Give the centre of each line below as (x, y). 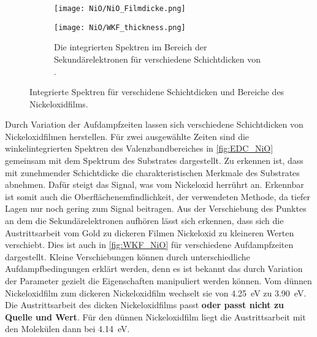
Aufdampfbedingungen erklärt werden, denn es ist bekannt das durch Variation (154, 269)
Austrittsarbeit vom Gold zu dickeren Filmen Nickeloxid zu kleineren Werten (150, 232)
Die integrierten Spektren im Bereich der (131, 47)
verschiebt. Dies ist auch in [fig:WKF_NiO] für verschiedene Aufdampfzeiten (149, 245)
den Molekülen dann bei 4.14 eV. (67, 329)
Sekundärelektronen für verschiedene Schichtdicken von (158, 59)
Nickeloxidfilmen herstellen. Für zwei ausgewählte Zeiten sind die (127, 136)
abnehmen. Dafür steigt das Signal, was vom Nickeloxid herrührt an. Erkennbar (155, 184)
